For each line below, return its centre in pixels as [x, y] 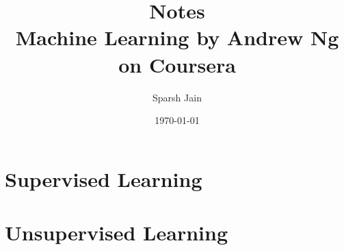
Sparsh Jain [177, 97]
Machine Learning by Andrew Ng [177, 37]
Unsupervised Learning [116, 233]
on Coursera [177, 64]
